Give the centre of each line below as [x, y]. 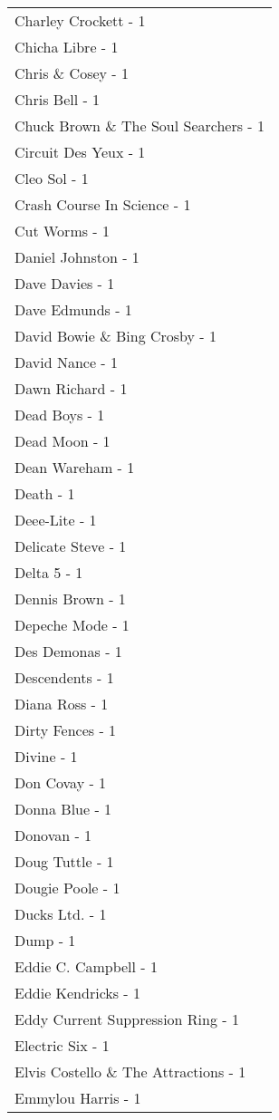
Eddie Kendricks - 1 [78, 993]
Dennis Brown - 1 [70, 599]
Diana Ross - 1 [62, 704]
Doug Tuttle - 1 [64, 861]
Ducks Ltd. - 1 [61, 914]
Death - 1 [45, 493]
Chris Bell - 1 [58, 99]
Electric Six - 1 [62, 1045]
